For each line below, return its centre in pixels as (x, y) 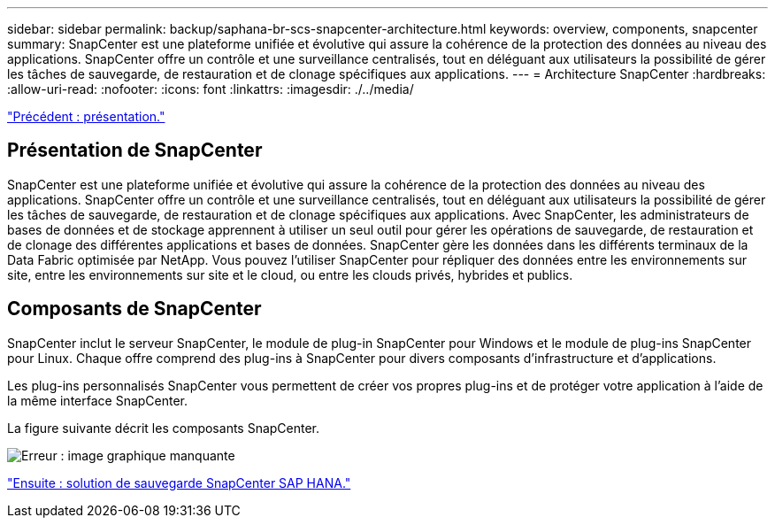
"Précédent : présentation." (86, 116)
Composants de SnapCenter (134, 309)
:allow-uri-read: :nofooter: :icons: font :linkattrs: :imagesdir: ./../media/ (211, 89)
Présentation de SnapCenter (135, 151)
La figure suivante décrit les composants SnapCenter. (164, 428)
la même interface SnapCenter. (98, 400)
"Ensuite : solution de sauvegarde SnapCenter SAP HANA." (179, 483)
